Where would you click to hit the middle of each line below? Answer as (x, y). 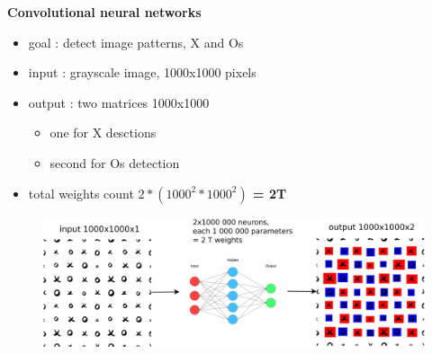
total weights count (81, 193)
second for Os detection (115, 162)
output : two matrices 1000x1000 (119, 102)
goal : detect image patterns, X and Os (136, 42)
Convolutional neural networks (104, 12)
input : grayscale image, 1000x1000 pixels (142, 72)
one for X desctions (103, 133)
